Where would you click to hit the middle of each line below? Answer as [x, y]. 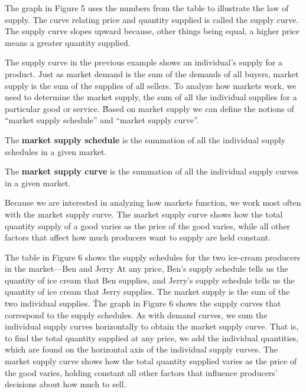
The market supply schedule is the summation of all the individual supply [145, 139]
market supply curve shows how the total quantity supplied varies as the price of [151, 361]
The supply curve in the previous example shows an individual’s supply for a [144, 62]
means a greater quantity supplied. [68, 42]
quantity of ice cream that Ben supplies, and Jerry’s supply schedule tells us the [150, 280]
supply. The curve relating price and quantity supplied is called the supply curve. [152, 19]
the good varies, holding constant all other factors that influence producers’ [141, 372]
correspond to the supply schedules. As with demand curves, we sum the [136, 314]
